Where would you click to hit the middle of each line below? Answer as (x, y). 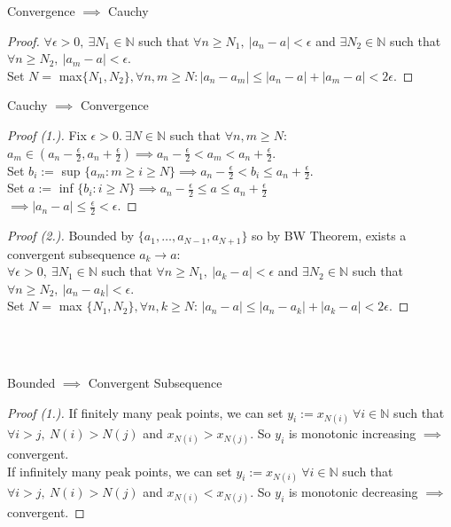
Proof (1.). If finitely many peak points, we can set (145, 412)
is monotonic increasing (352, 433)
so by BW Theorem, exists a (329, 236)
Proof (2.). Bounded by (71, 236)
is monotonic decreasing (353, 491)
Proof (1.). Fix (47, 134)
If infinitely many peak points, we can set (120, 471)
